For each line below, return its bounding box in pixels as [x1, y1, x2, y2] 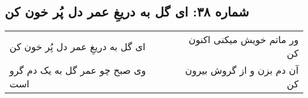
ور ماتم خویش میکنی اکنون [188, 32, 299, 47]
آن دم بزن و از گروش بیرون [185, 63, 299, 77]
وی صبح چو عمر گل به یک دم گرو [9, 63, 146, 77]
